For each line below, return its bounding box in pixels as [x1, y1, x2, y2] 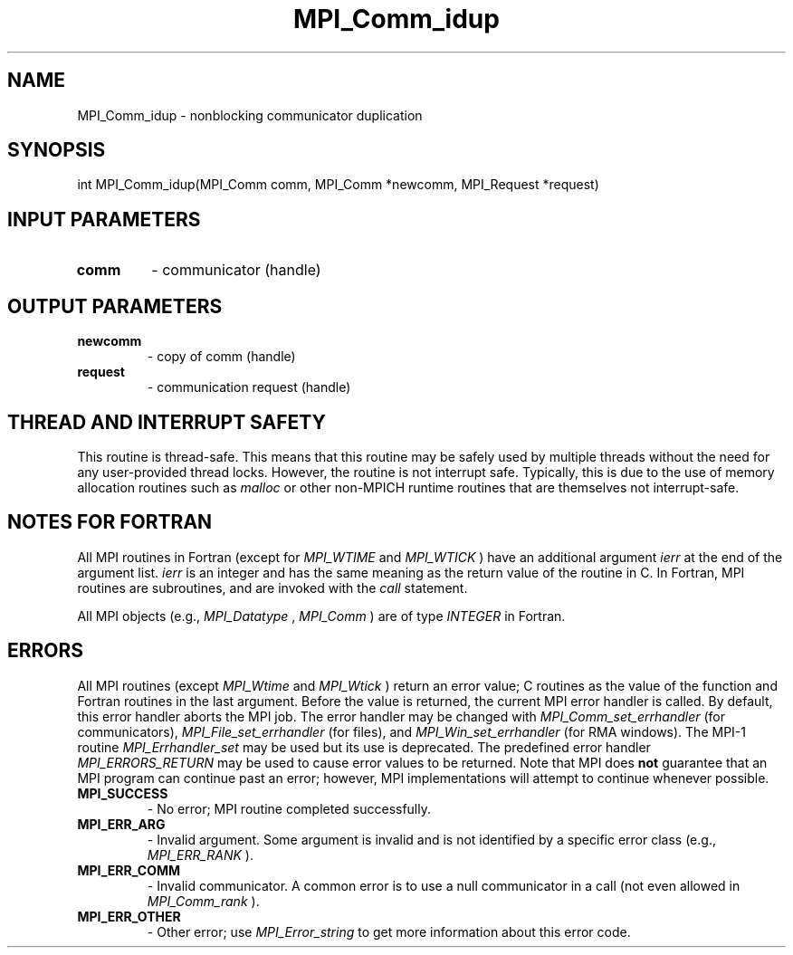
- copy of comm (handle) [147, 349, 296, 365]
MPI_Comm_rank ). [147, 893, 260, 909]
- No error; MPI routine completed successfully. [147, 800, 432, 817]
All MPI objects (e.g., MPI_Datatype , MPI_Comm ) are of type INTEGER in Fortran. [77, 607, 566, 624]
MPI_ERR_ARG [77, 816, 166, 832]
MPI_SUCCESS [77, 785, 168, 801]
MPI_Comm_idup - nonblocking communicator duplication [77, 107, 423, 123]
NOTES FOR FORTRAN [7, 511, 213, 534]
